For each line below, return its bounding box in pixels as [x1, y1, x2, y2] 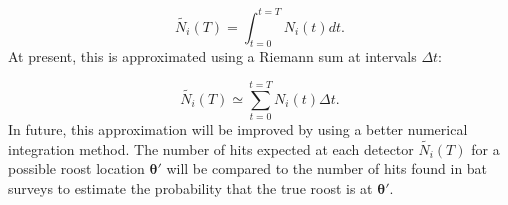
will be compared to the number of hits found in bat [166, 158, 488, 179]
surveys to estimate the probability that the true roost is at [8, 178, 373, 199]
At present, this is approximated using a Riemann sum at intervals [8, 46, 417, 67]
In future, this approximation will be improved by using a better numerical [8, 119, 468, 140]
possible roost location [8, 158, 145, 179]
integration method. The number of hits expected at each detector [8, 138, 414, 159]
